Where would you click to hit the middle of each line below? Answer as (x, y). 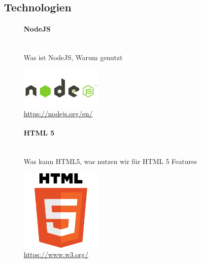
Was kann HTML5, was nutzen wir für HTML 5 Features (110, 161)
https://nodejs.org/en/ (58, 113)
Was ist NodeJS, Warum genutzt (73, 57)
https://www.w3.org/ (56, 254)
